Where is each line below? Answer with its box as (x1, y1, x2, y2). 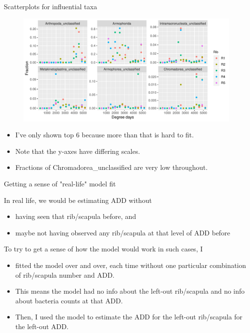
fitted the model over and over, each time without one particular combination (15, 260, 246, 270)
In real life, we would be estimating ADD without (4, 195, 152, 205)
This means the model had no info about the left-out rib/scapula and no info (15, 286, 245, 296)
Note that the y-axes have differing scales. (15, 146, 140, 156)
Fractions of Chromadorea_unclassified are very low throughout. (15, 162, 208, 172)
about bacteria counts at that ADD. (15, 295, 123, 305)
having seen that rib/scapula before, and (15, 211, 136, 221)
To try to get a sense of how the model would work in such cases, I (4, 244, 203, 254)
